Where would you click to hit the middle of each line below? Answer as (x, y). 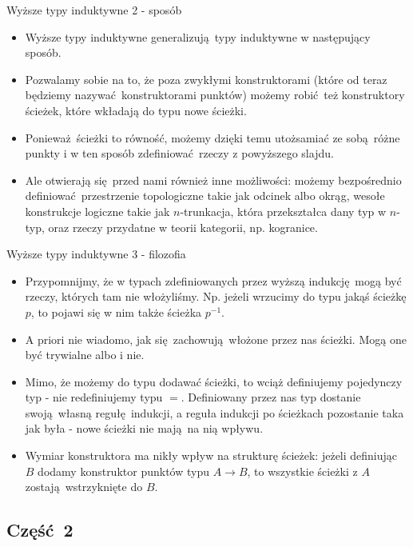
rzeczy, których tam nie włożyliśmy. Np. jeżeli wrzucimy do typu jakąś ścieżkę (216, 296)
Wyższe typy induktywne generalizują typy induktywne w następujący (198, 36)
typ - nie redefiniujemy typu (94, 397)
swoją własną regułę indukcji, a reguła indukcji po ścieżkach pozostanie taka (214, 412)
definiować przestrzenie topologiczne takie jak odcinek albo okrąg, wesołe (205, 196)
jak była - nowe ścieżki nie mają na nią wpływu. (144, 428)
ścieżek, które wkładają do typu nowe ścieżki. (136, 110)
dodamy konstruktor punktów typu (123, 471)
